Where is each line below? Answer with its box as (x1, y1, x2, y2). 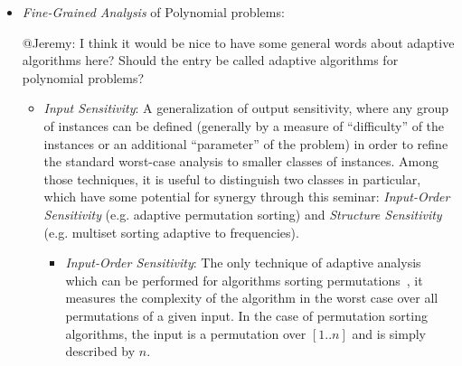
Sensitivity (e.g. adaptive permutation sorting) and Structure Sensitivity (43, 204, 442, 223)
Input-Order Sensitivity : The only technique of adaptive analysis (65, 253, 421, 272)
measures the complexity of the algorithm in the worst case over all (65, 288, 438, 307)
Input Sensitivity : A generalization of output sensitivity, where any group (43, 99, 448, 117)
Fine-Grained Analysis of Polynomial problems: (22, 3, 285, 21)
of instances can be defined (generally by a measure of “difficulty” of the (43, 116, 445, 135)
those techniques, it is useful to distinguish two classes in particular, (43, 169, 421, 188)
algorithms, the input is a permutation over (65, 324, 306, 343)
